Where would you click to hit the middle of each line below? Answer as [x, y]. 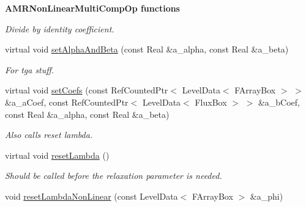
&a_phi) [267, 196]
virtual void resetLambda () [57, 155]
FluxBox [211, 102]
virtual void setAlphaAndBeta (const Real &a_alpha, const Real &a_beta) [147, 49]
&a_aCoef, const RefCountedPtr [67, 102]
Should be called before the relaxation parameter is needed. [114, 176]
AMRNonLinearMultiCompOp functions [92, 8]
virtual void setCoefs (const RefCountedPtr [87, 90]
